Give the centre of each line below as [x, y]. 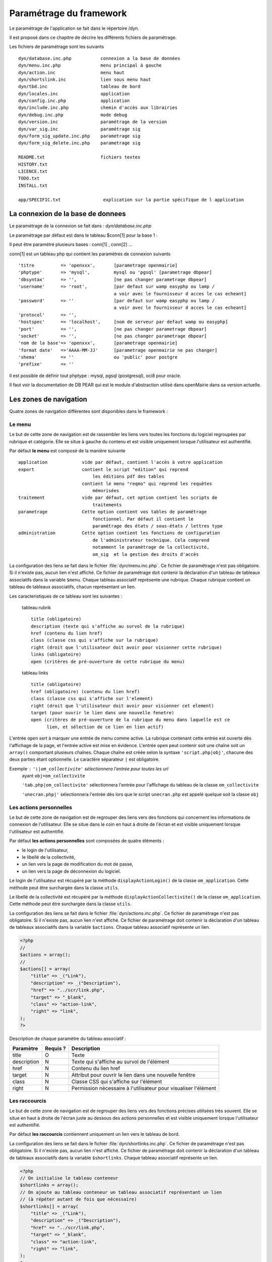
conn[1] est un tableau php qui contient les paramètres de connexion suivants [90, 254]
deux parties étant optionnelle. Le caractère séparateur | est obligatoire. [84, 759]
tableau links [35, 673]
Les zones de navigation [48, 400]
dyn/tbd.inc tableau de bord [79, 87]
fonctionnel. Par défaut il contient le [143, 519]
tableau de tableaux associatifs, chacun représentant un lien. [73, 587]
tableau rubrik [37, 607]
